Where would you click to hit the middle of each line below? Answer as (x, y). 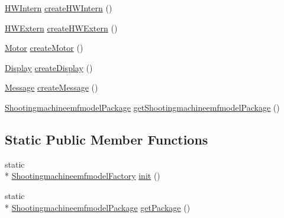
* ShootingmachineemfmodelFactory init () (83, 176)
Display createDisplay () (49, 67)
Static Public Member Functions (106, 139)
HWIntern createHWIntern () (59, 8)
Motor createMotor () (44, 48)
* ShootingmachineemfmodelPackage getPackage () (98, 207)
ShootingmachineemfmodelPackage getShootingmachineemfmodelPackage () (142, 107)
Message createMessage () (51, 87)
